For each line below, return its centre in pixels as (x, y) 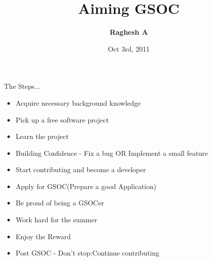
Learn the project (42, 136)
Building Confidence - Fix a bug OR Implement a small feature (112, 153)
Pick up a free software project (62, 119)
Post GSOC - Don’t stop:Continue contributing (87, 253)
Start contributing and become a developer (81, 169)
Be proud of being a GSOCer (60, 203)
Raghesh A (129, 32)
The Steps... (22, 86)
